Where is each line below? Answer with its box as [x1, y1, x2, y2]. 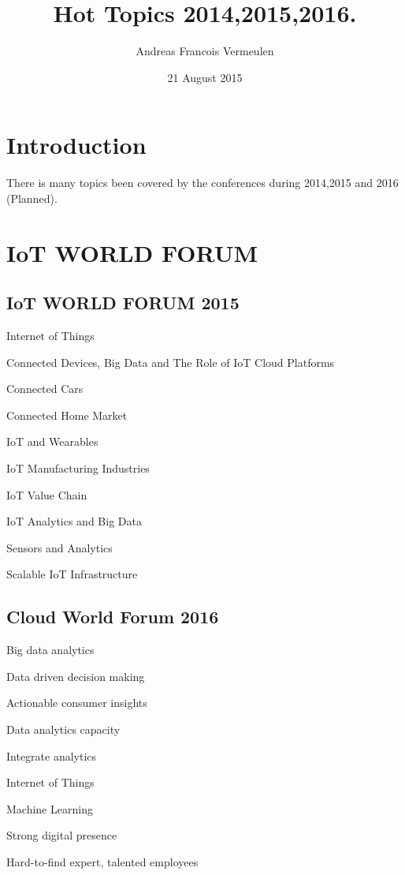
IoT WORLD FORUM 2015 [6, 290, 240, 315]
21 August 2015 [167, 69, 243, 85]
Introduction [6, 129, 147, 161]
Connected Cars [6, 380, 84, 397]
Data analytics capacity [6, 720, 121, 737]
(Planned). [6, 189, 58, 206]
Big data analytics [6, 641, 95, 658]
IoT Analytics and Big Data [6, 513, 142, 529]
